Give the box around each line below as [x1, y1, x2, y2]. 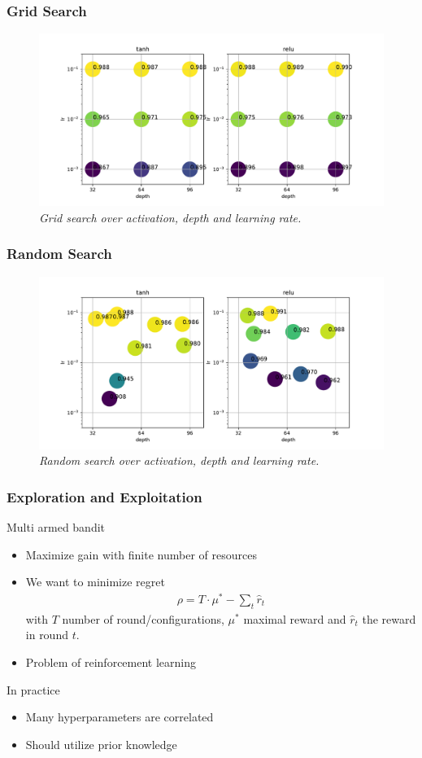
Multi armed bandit [7, 519, 106, 536]
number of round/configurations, [62, 610, 224, 627]
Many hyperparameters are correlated [25, 708, 214, 725]
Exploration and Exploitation [7, 486, 202, 506]
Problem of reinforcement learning [25, 653, 196, 670]
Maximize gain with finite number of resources [25, 545, 257, 563]
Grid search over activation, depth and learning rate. [39, 208, 302, 226]
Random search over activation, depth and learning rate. [39, 452, 320, 469]
